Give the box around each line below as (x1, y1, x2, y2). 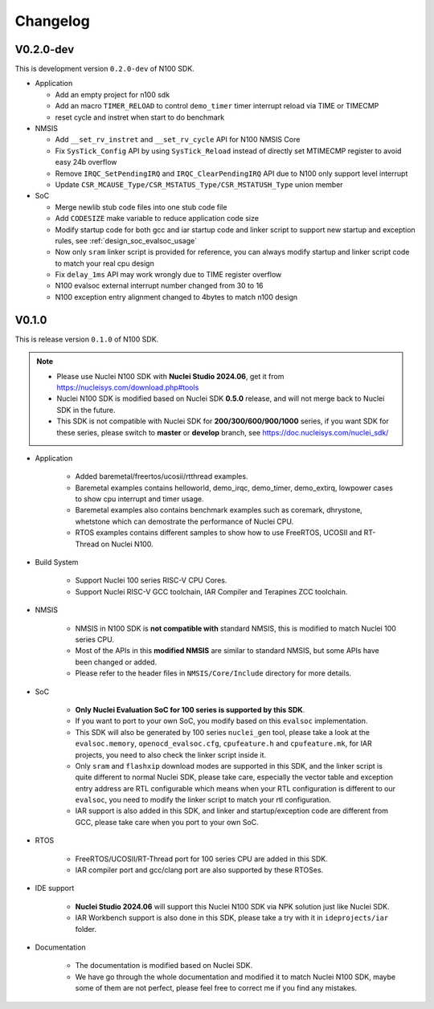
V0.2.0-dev (14, 43, 75, 56)
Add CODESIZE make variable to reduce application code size (55, 214, 259, 223)
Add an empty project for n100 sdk (55, 89, 170, 100)
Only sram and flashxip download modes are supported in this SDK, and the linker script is (75, 761, 383, 770)
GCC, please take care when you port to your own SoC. (75, 817, 259, 827)
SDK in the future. (56, 405, 116, 415)
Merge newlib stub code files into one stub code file (55, 202, 227, 212)
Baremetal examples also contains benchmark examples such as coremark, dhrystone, (75, 505, 363, 515)
